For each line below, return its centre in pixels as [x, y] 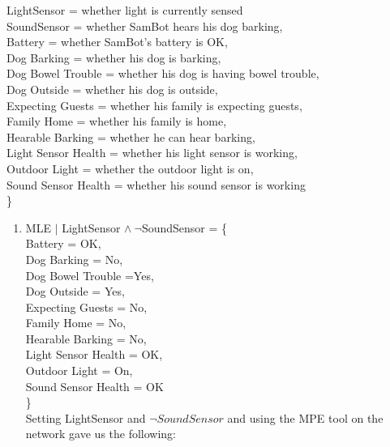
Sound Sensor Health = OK [94, 386]
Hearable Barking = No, [86, 338]
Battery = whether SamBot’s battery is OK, [117, 42]
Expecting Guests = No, [86, 307]
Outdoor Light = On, [79, 370]
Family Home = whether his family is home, [117, 121]
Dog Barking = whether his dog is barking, [114, 57]
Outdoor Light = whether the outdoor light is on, [130, 168]
